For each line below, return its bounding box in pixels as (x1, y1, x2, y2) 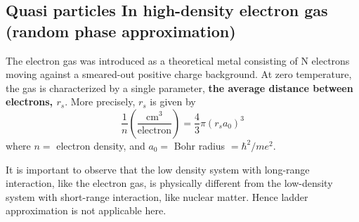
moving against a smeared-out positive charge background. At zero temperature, (6, 67, 352, 81)
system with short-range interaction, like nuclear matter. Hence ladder (6, 189, 308, 204)
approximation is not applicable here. (6, 203, 167, 218)
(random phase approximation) (6, 20, 236, 41)
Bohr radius (174, 138, 226, 152)
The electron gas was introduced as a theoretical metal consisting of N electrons (6, 53, 350, 67)
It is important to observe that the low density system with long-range (6, 162, 310, 176)
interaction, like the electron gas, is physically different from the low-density (6, 176, 333, 190)
